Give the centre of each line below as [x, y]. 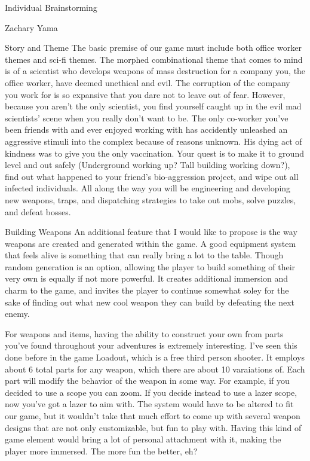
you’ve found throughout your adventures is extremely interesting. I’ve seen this [151, 345]
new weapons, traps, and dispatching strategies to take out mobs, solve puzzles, [151, 199]
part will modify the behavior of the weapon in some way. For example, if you [147, 381]
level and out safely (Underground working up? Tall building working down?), [148, 165]
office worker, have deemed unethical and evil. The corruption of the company [148, 82]
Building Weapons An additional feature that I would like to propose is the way [151, 232]
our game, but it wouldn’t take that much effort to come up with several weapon [153, 416]
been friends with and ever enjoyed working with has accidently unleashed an [146, 129]
